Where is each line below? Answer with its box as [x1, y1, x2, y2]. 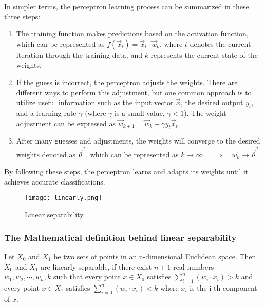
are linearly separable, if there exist [41, 261, 152, 272]
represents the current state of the [150, 49, 258, 60]
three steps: [4, 11, 41, 22]
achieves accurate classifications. [4, 176, 105, 187]
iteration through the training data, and [16, 49, 142, 60]
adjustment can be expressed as [16, 117, 116, 128]
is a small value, [115, 107, 165, 118]
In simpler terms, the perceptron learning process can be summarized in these [4, 1, 249, 11]
